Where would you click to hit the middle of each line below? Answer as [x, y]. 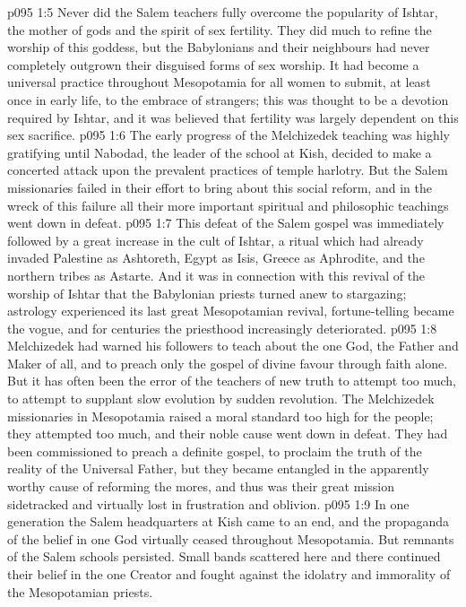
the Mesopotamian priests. [80, 591]
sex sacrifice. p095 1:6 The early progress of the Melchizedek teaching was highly [229, 135]
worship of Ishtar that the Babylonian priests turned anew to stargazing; [207, 293]
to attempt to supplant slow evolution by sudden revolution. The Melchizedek [221, 399]
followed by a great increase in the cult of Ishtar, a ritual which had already [216, 240]
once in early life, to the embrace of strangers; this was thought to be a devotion [228, 99]
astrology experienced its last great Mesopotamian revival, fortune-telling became [231, 311]
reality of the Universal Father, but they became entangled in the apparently [218, 468]
